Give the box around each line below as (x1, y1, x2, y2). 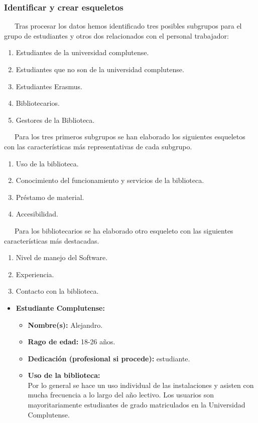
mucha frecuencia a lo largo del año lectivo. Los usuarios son (28, 389, 214, 400)
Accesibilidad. (16, 208, 58, 219)
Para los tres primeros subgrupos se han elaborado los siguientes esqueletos (14, 131, 245, 142)
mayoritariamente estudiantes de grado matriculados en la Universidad (28, 399, 245, 410)
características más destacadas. (4, 235, 99, 246)
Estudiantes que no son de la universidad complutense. (16, 64, 184, 74)
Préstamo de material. (16, 191, 84, 202)
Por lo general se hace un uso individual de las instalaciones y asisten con (28, 379, 254, 390)
